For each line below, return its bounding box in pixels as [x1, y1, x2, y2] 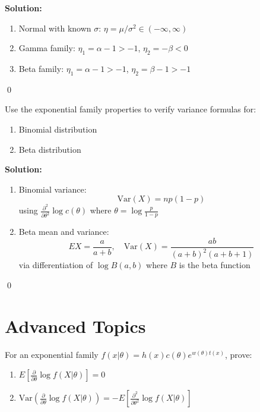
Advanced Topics [5, 313, 146, 338]
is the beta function [179, 259, 251, 271]
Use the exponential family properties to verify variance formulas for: [5, 103, 256, 115]
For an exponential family [5, 348, 99, 360]
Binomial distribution [18, 122, 97, 135]
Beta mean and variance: [18, 225, 109, 238]
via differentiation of [18, 259, 93, 271]
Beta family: [18, 62, 64, 74]
